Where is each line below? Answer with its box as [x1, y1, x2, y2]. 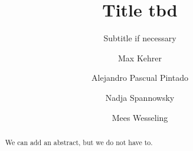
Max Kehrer [118, 51, 162, 64]
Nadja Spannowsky [105, 91, 175, 103]
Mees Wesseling [112, 111, 168, 123]
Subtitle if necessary [103, 32, 176, 44]
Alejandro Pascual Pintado [91, 71, 188, 84]
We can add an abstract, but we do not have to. [5, 137, 153, 147]
